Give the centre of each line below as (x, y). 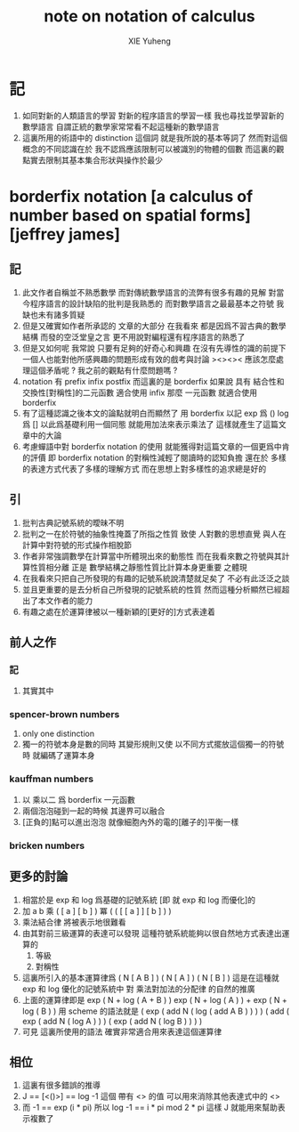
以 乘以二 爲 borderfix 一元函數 (78, 799)
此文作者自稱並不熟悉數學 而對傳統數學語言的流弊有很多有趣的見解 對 (149, 292)
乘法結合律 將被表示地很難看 (74, 922)
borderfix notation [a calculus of (131, 196)
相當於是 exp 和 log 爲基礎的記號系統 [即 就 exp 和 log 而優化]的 (139, 900)
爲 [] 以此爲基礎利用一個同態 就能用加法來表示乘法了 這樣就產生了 (142, 424)
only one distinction (58, 734)
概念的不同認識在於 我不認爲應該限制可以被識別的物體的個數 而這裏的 (149, 149)
